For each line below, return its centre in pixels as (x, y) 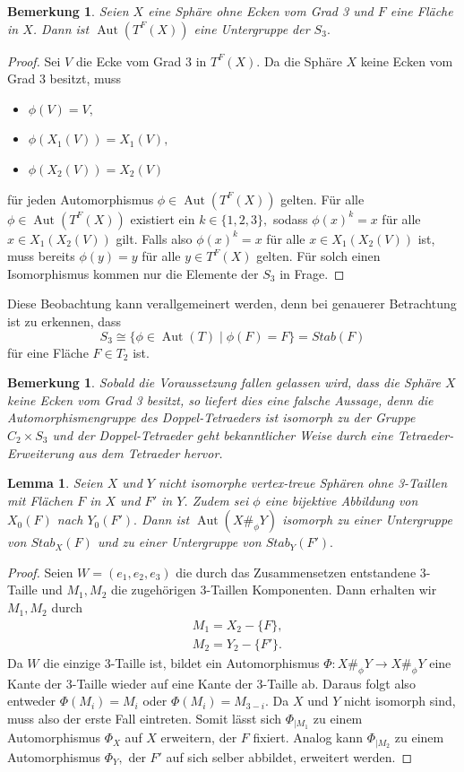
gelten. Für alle (322, 199)
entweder (32, 701)
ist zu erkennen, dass (64, 321)
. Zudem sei (216, 500)
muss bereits (41, 256)
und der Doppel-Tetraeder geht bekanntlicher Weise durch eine (223, 434)
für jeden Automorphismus (81, 199)
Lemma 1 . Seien (55, 483)
